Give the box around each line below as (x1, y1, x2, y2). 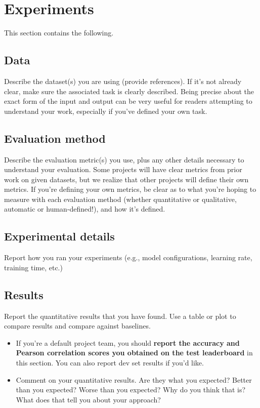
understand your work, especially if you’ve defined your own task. (4, 105, 207, 116)
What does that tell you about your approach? (16, 394, 161, 404)
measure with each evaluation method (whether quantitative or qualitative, (4, 193, 237, 204)
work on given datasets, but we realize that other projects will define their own (4, 174, 249, 184)
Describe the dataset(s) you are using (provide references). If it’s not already (4, 75, 242, 86)
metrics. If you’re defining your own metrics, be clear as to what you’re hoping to (4, 184, 256, 194)
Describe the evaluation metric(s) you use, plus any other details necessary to (4, 154, 244, 165)
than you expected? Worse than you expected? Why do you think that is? (16, 384, 246, 395)
